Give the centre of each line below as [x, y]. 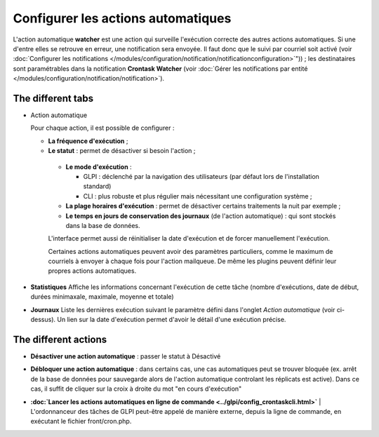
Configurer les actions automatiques [122, 18]
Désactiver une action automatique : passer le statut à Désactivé [126, 356]
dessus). [43, 320]
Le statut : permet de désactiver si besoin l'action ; [122, 151]
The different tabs [53, 98]
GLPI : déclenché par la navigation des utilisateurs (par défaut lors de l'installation [201, 176]
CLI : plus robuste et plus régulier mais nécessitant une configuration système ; [198, 196]
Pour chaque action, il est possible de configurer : [102, 128]
